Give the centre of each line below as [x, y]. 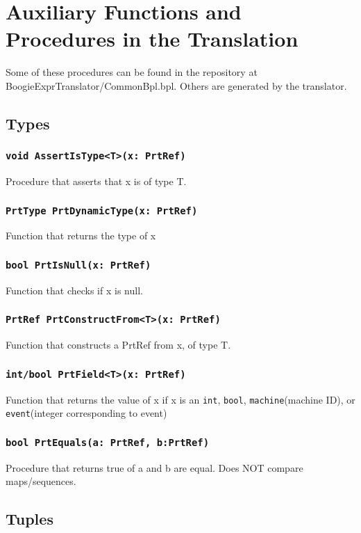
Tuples [30, 519]
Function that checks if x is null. [74, 290]
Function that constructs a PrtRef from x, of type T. [118, 345]
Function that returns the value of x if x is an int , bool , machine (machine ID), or [180, 399]
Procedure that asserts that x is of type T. [96, 181]
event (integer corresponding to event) [86, 413]
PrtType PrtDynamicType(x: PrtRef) [102, 210]
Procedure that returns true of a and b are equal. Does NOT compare [154, 467]
